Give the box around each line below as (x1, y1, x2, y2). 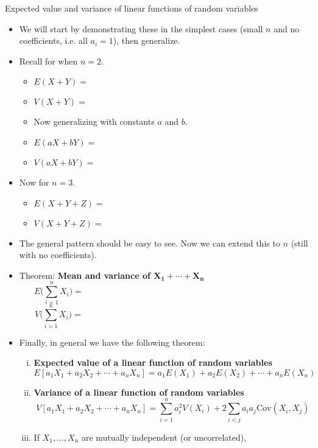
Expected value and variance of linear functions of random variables (5, 2, 258, 14)
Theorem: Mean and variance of (19, 268, 150, 281)
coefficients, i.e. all (19, 34, 88, 47)
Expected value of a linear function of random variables (34, 356, 272, 369)
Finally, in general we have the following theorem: (19, 335, 205, 348)
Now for (19, 175, 49, 188)
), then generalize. (113, 34, 180, 47)
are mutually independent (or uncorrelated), (81, 430, 247, 443)
